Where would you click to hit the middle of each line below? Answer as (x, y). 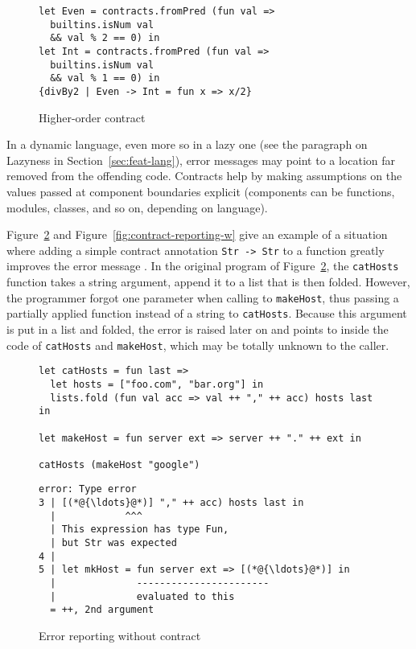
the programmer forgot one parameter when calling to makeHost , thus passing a (203, 297)
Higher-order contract (92, 117)
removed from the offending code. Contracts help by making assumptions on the (204, 176)
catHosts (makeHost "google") (119, 464)
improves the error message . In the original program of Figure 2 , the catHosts (203, 266)
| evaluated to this (142, 596)
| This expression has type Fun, (140, 530)
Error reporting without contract (120, 636)
